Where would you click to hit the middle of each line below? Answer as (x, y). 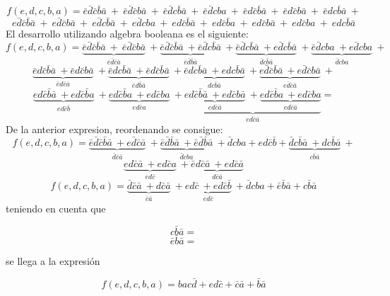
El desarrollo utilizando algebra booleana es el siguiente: (127, 34)
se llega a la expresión (53, 260)
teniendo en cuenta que (56, 208)
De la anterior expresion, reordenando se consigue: (114, 129)
